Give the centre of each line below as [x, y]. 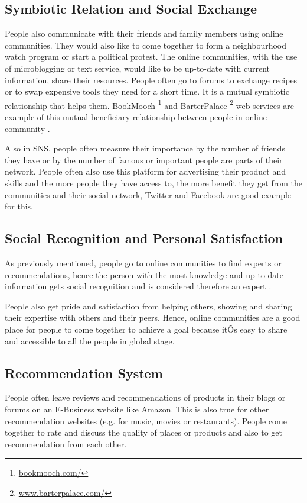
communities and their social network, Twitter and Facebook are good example [148, 194]
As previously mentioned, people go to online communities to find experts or [143, 262]
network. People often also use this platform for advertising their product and [145, 171]
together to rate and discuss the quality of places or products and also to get [143, 432]
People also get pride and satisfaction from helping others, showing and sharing [148, 306]
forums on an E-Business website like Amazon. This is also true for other [137, 409]
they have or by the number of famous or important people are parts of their [144, 159]
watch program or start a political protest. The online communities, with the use [151, 57]
